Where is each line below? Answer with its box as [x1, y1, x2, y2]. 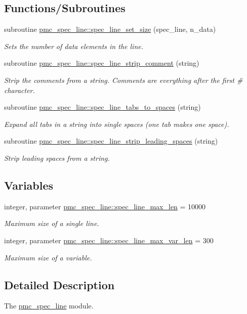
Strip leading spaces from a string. [4, 152, 110, 163]
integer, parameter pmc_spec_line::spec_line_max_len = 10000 [4, 201, 206, 211]
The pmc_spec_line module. [4, 300, 94, 311]
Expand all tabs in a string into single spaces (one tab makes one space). [4, 118, 229, 129]
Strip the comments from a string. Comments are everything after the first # [4, 74, 243, 85]
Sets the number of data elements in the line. [4, 40, 143, 51]
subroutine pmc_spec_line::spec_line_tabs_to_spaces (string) [4, 102, 201, 112]
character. [4, 84, 35, 95]
